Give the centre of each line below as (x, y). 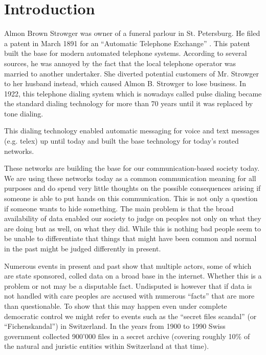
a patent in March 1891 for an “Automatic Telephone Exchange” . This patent (127, 43)
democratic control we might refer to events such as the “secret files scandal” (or (130, 316)
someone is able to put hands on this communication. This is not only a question (131, 198)
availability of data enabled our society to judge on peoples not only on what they (133, 218)
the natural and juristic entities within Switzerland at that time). (107, 346)
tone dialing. (24, 113)
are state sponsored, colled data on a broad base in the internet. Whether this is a (133, 276)
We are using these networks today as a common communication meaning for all (130, 178)
